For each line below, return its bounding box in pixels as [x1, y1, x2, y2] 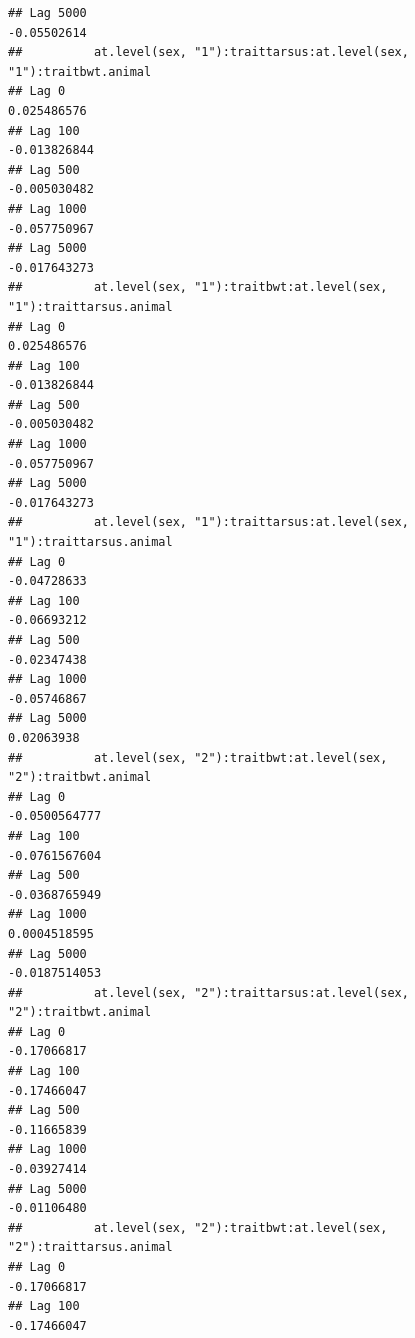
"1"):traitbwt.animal [8, 64, 152, 79]
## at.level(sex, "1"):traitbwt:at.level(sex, [8, 280, 388, 295]
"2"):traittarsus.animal [8, 1240, 173, 1255]
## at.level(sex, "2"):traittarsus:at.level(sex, [8, 985, 409, 1000]
